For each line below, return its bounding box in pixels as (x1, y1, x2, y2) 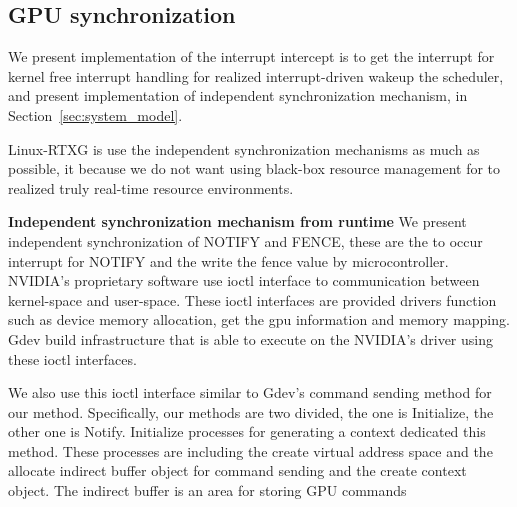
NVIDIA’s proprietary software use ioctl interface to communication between (8, 270, 480, 291)
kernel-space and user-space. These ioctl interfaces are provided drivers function (8, 289, 497, 310)
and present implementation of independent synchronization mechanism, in (8, 85, 468, 106)
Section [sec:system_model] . (8, 104, 183, 125)
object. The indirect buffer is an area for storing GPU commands (8, 480, 407, 501)
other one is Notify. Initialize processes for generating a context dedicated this (8, 421, 486, 442)
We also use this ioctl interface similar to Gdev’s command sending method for (8, 382, 492, 403)
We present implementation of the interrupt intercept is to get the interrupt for (8, 46, 495, 67)
